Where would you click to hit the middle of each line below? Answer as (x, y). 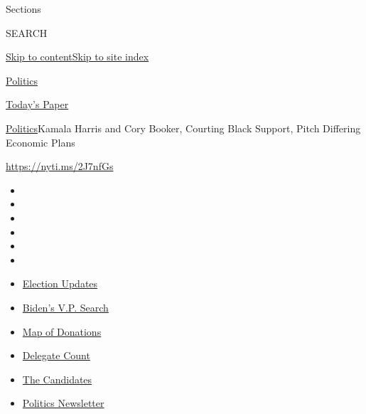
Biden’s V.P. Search (65, 307)
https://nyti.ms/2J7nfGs (60, 166)
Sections (23, 9)
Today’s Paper (37, 104)
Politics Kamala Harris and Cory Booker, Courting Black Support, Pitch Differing (183, 128)
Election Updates (60, 283)
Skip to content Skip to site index (77, 57)
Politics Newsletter (63, 403)
